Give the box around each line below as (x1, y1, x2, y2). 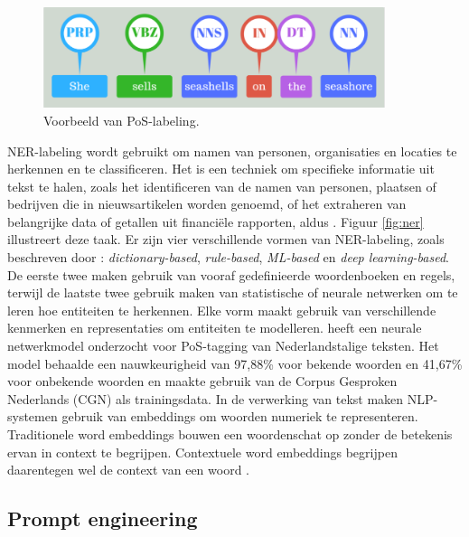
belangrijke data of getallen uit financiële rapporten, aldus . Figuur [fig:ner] (7, 212, 424, 231)
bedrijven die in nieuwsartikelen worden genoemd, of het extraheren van (7, 194, 407, 213)
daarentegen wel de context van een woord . (7, 460, 250, 479)
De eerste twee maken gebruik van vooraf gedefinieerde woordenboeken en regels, (7, 265, 455, 284)
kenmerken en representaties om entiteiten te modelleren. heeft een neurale (7, 318, 422, 337)
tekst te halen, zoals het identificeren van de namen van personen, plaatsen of (7, 176, 436, 195)
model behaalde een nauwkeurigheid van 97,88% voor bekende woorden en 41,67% (7, 353, 463, 372)
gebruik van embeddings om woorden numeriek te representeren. (61, 407, 418, 426)
